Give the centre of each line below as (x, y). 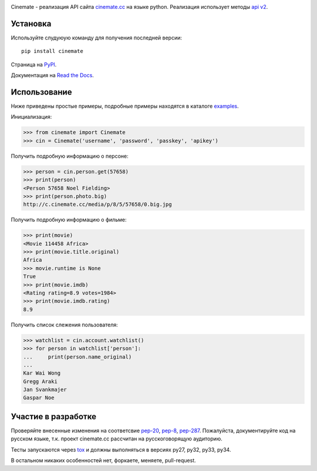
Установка (31, 24)
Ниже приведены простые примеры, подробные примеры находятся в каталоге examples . (125, 106)
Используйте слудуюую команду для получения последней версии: (96, 38)
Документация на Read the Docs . (52, 75)
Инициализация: (31, 117)
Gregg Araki (41, 381)
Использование (41, 92)
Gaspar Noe (39, 398)
